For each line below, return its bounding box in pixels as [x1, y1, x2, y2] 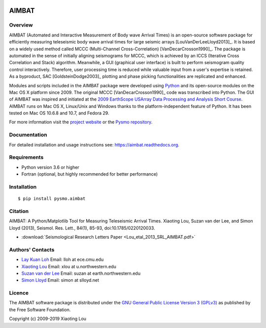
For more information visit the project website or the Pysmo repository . [9, 119, 153, 125]
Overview [9, 22, 33, 29]
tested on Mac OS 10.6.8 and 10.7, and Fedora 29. [9, 110, 109, 116]
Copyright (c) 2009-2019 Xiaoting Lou [9, 316, 86, 322]
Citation [9, 208, 29, 215]
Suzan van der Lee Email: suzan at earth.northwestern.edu [21, 270, 140, 276]
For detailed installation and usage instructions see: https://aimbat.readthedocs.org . [9, 142, 180, 147]
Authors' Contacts [9, 246, 55, 253]
